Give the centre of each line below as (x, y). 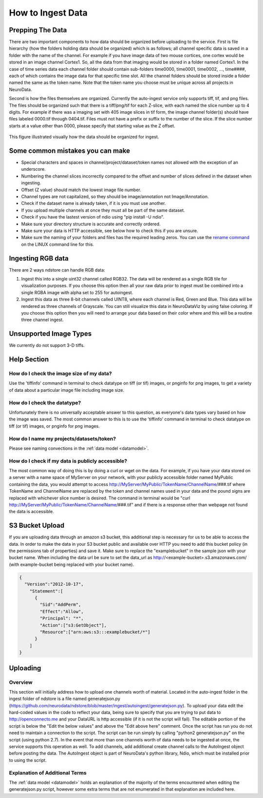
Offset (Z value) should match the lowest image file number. (81, 190)
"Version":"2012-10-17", (54, 584)
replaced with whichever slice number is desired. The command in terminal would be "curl (100, 498)
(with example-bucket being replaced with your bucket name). (71, 564)
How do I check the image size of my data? (60, 374)
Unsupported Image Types (50, 334)
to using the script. (28, 760)
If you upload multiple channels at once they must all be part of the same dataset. (103, 210)
